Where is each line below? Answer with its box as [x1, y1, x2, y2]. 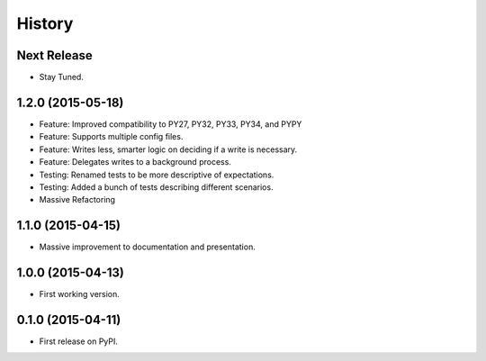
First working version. [39, 289, 121, 300]
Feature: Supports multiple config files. [39, 131, 184, 142]
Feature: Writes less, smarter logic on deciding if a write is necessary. [39, 144, 298, 155]
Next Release [16, 48, 94, 63]
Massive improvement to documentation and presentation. [39, 241, 256, 252]
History [16, 14, 74, 33]
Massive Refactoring [39, 194, 116, 205]
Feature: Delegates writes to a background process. [39, 157, 231, 167]
